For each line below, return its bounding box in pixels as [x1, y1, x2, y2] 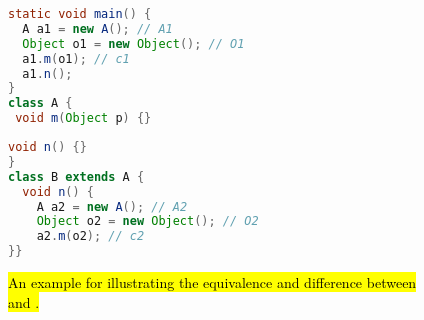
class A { [8, 96, 73, 111]
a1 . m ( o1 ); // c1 [22, 51, 130, 66]
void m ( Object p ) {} [15, 111, 152, 126]
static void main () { [8, 7, 152, 21]
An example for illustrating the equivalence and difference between [8, 272, 417, 292]
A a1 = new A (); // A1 [22, 21, 173, 36]
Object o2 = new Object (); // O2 [36, 214, 259, 229]
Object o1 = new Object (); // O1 [22, 36, 245, 51]
